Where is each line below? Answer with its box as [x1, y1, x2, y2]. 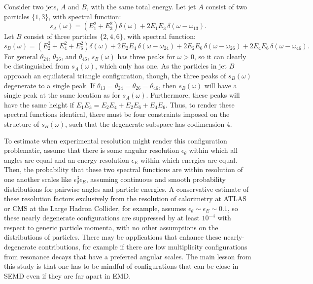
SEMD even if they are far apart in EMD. [4, 270, 131, 281]
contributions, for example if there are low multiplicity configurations [38, 242, 247, 252]
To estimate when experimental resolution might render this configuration [4, 135, 227, 145]
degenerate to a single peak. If [4, 80, 95, 90]
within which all [189, 145, 238, 155]
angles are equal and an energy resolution [4, 154, 129, 165]
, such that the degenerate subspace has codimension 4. [65, 118, 232, 129]
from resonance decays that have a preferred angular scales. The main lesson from [4, 251, 251, 261]
